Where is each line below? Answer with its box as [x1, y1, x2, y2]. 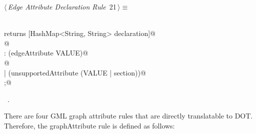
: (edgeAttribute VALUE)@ [4, 47, 88, 58]
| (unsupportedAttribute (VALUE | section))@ [4, 67, 146, 77]
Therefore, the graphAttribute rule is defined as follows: [4, 120, 175, 130]
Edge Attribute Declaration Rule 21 [7, 1, 116, 11]
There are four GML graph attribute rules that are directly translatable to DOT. [4, 110, 253, 121]
